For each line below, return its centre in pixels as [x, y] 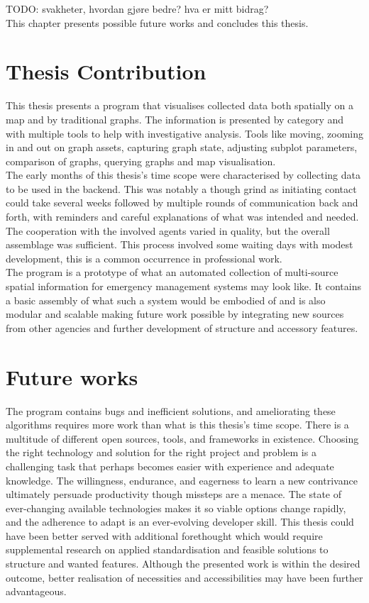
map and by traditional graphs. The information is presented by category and [175, 119]
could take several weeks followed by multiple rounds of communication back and [182, 203]
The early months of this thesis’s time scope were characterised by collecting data [183, 175]
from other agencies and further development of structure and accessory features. [182, 327]
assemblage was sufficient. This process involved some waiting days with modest [180, 244]
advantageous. [36, 591]
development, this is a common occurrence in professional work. [144, 258]
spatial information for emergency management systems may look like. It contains [183, 286]
